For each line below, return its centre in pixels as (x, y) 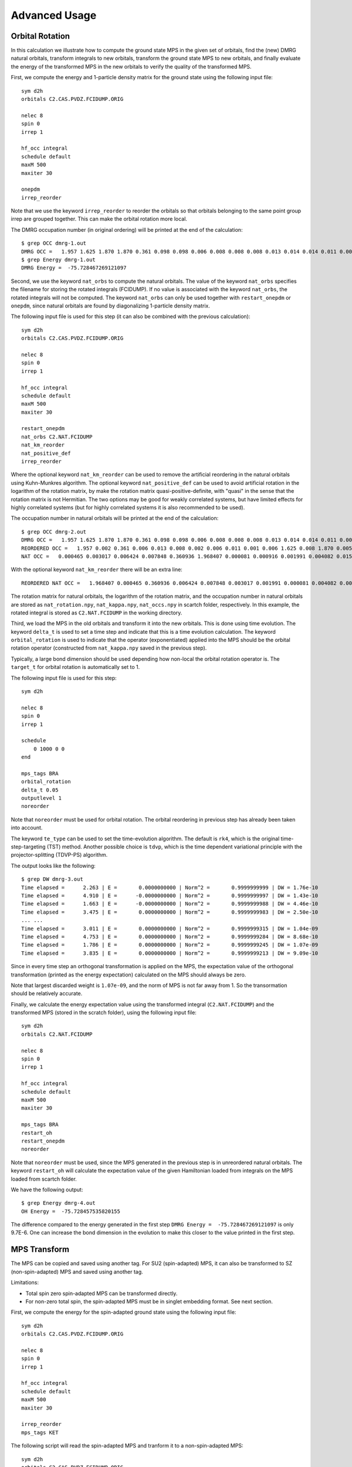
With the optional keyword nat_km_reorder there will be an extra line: (97, 570)
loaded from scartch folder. (44, 1179)
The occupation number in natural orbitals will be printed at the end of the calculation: (115, 518)
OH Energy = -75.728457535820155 (71, 1211)
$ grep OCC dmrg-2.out (54, 532)
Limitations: (25, 1283)
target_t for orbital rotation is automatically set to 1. (75, 667)
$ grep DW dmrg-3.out (52, 879)
